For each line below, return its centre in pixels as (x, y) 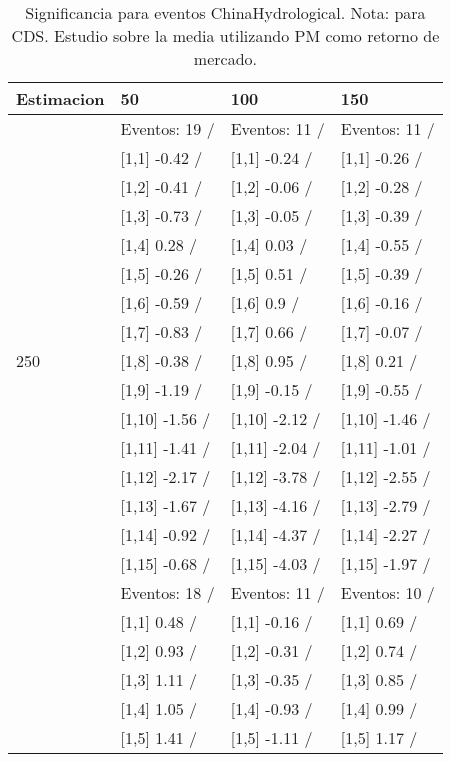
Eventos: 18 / (167, 592)
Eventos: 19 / (167, 128)
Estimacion (60, 98)
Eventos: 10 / (387, 592)
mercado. (225, 58)
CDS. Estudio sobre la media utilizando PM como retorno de (225, 35)
